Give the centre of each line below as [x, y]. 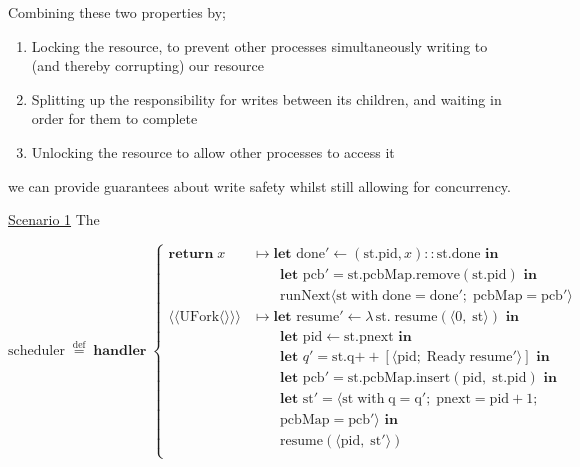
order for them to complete [114, 118]
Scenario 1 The [54, 219]
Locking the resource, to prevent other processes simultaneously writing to [259, 45]
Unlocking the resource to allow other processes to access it [213, 151]
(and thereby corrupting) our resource [147, 65]
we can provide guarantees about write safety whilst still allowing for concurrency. [259, 185]
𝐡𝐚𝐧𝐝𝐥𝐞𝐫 [120, 350]
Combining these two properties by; [117, 12]
